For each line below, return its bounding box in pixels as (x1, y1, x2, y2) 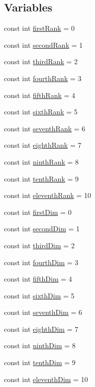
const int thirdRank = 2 (4, 56, 78, 67)
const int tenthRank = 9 (4, 173, 79, 184)
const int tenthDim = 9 (4, 357, 76, 368)
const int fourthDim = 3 (4, 257, 79, 267)
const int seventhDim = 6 (4, 307, 83, 317)
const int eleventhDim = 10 (4, 374, 88, 384)
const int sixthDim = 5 (4, 290, 75, 300)
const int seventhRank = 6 (4, 123, 86, 133)
